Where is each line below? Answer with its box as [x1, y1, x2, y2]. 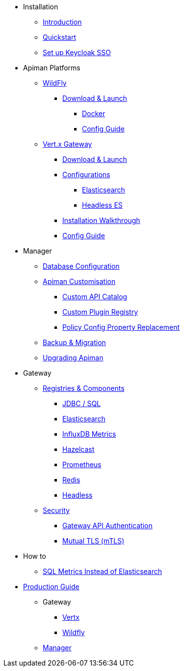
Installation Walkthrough [62, 216, 140, 224]
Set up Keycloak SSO [43, 48, 111, 57]
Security [43, 506, 70, 514]
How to [23, 552, 46, 560]
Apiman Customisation [43, 277, 116, 286]
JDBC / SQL [62, 399, 101, 408]
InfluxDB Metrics [62, 430, 116, 438]
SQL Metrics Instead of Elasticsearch [43, 567, 162, 575]
